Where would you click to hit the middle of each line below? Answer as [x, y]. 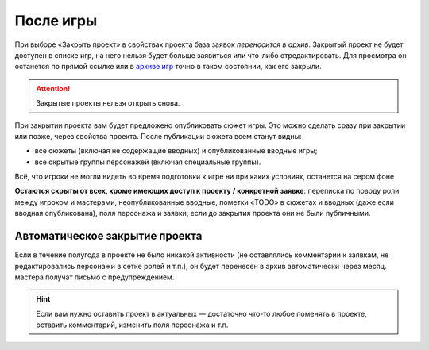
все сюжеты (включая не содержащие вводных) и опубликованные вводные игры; [176, 151]
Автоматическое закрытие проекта [108, 236]
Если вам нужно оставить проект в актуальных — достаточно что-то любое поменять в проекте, [201, 313]
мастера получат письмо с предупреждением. [95, 277]
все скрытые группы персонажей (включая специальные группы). [148, 162]
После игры [56, 21]
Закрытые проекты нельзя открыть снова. [108, 103]
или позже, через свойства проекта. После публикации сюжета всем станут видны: [158, 136]
